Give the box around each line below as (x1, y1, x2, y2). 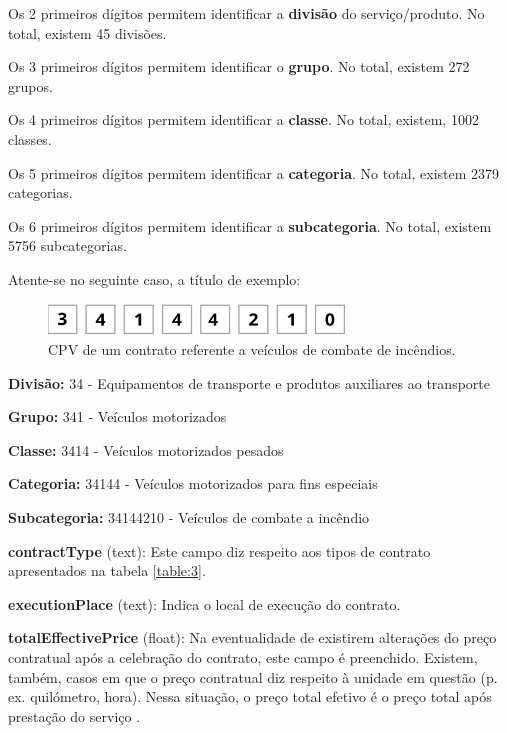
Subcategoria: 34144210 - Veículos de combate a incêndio (8, 506, 370, 527)
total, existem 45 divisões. (8, 22, 167, 43)
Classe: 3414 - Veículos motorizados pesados (8, 439, 284, 460)
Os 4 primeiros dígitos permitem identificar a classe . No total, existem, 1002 (8, 109, 479, 130)
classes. (8, 128, 52, 149)
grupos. (8, 75, 53, 96)
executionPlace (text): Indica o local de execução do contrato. (8, 593, 401, 614)
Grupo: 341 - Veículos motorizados (8, 406, 227, 427)
